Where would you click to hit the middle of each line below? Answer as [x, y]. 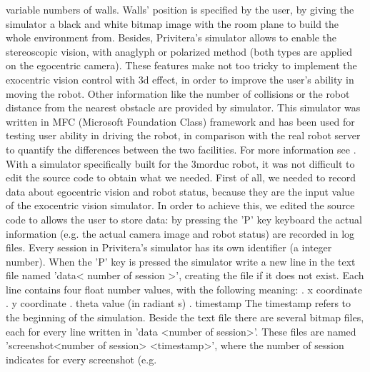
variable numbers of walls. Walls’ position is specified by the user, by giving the [180, 9]
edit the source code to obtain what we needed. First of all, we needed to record [181, 177]
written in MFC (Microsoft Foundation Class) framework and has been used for [180, 121]
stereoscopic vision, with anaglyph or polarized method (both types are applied [179, 51]
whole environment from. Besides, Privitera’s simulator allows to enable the [171, 37]
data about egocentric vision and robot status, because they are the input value [180, 191]
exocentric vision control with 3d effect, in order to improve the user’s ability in [180, 79]
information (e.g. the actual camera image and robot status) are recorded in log [180, 233]
